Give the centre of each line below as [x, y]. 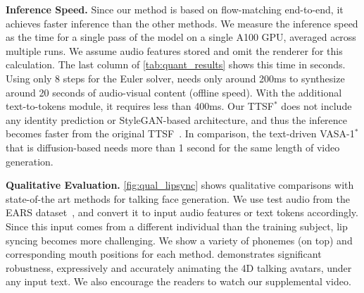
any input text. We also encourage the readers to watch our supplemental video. [178, 281]
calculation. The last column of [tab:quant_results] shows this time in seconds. [176, 64]
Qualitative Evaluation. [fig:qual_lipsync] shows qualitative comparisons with [180, 185]
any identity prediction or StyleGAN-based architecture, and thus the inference [177, 119]
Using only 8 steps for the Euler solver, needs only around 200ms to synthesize [175, 78]
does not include [316, 106]
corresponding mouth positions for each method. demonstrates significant [164, 254]
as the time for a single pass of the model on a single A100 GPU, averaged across [181, 37]
